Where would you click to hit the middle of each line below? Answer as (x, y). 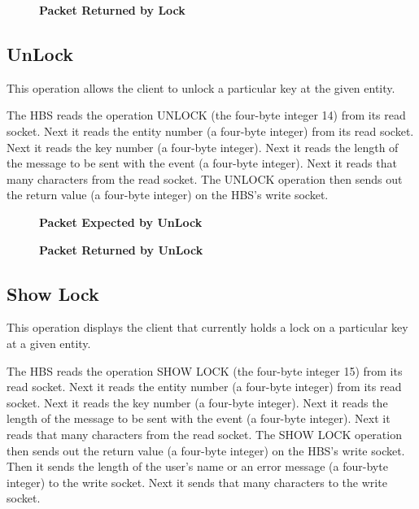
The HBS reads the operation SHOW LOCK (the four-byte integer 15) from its (205, 370)
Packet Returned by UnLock (121, 249)
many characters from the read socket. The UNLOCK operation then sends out (205, 178)
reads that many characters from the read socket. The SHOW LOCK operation (204, 434)
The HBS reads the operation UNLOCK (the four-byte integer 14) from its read (206, 115)
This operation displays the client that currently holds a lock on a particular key (207, 327)
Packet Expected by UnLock (121, 222)
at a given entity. (49, 343)
